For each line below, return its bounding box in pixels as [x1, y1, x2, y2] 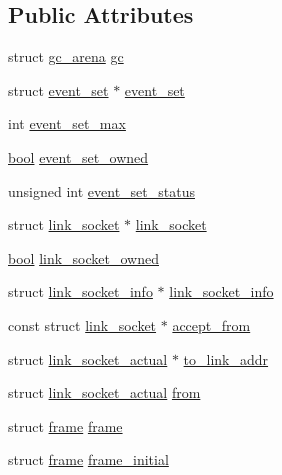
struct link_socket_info [8, 281, 153, 302]
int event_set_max [8, 113, 126, 134]
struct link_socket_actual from [8, 382, 201, 403]
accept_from [172, 314, 251, 335]
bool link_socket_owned [8, 247, 159, 268]
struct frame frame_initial [8, 449, 169, 470]
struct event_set [8, 79, 109, 100]
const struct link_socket [8, 314, 157, 335]
